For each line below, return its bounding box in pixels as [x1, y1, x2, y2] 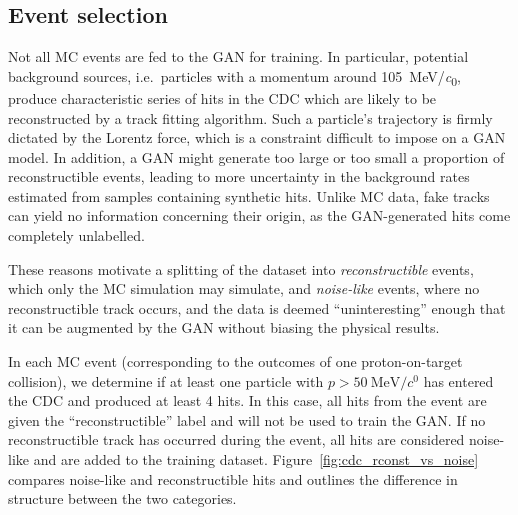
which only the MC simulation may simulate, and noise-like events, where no [8, 278, 480, 299]
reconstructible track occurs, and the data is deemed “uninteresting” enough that [8, 297, 506, 318]
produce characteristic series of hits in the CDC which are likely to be [8, 87, 437, 108]
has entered [423, 370, 494, 391]
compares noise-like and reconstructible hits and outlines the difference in [8, 468, 458, 489]
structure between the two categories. [8, 488, 237, 509]
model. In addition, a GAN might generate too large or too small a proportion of [8, 146, 505, 167]
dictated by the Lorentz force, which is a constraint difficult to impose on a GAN [8, 127, 506, 148]
